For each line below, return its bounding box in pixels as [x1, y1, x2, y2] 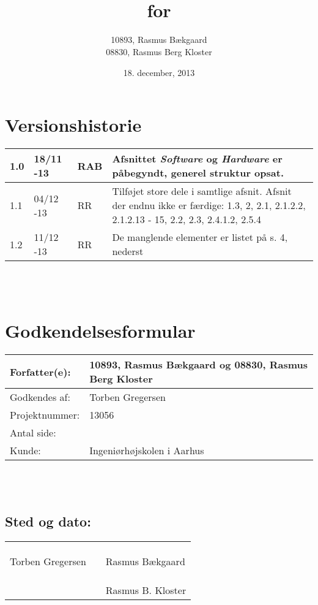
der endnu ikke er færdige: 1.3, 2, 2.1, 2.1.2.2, [112, 198, 306, 213]
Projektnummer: [10, 408, 80, 422]
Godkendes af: [10, 390, 70, 405]
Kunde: [10, 443, 41, 458]
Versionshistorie [5, 112, 142, 137]
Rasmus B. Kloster [105, 582, 187, 597]
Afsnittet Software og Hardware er [112, 151, 283, 166]
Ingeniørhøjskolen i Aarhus [89, 443, 204, 458]
